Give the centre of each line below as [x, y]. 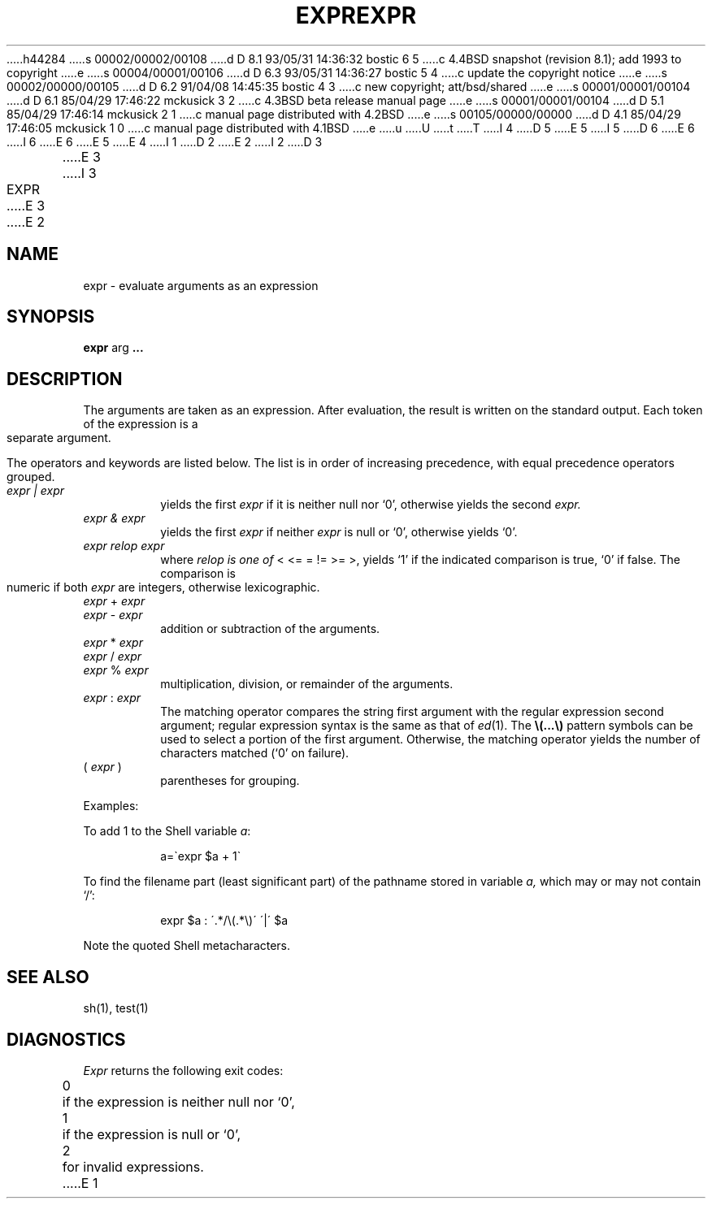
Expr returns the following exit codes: [183, 1070]
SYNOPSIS [51, 317]
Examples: [111, 806]
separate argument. [59, 438]
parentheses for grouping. [230, 781]
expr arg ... [113, 348]
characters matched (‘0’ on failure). [255, 753]
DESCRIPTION [65, 379]
